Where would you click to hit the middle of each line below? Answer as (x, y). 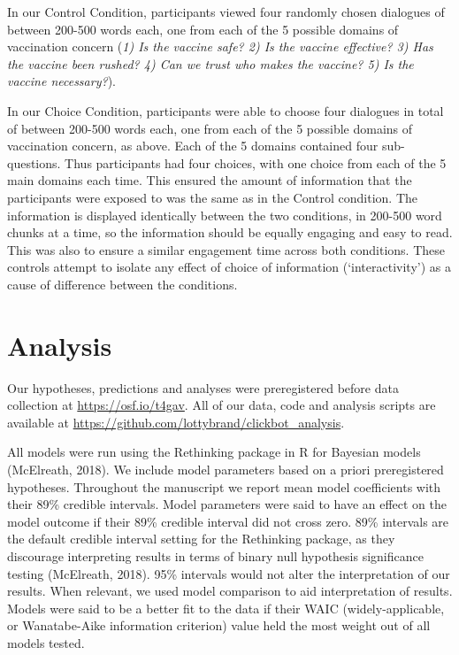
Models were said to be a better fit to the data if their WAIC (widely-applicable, (226, 608)
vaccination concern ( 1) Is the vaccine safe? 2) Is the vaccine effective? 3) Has (220, 46)
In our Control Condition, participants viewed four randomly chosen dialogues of (226, 12)
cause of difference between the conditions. (122, 284)
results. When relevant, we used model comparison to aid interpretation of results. (230, 591)
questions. (34, 162)
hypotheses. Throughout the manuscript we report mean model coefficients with (224, 486)
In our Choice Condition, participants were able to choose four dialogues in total (226, 110)
